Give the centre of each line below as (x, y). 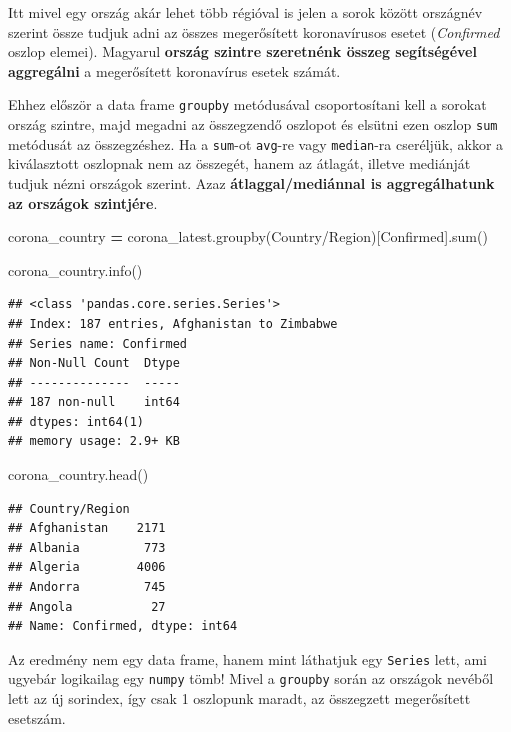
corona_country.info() (75, 269)
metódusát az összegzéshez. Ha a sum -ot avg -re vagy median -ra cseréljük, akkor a (256, 143)
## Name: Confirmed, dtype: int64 (123, 626)
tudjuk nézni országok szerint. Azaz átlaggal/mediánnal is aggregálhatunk (251, 182)
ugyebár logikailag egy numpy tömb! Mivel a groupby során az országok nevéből (251, 678)
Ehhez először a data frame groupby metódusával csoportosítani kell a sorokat (247, 104)
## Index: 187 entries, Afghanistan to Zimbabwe (173, 323)
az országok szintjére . (83, 202)
